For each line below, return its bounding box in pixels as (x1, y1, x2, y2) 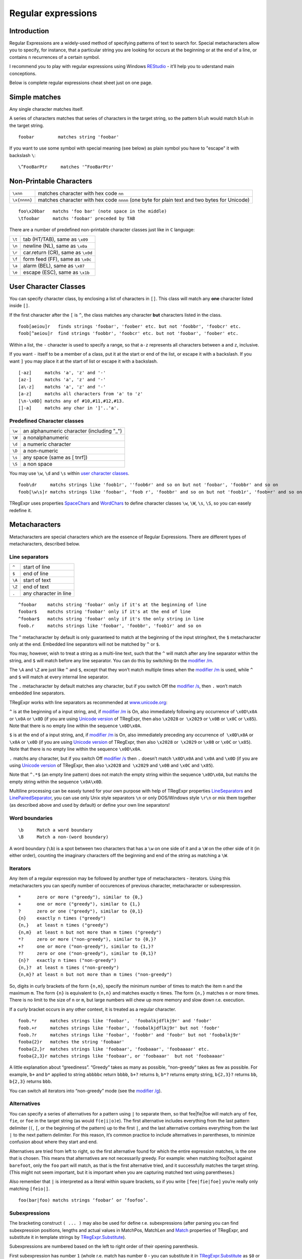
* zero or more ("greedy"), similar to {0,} (18, 894, 143, 900)
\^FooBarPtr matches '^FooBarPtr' (18, 164, 114, 170)
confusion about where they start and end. (9, 1139, 98, 1145)
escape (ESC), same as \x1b (23, 269, 90, 276)
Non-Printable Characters (9, 177, 93, 186)
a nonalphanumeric (23, 434, 69, 441)
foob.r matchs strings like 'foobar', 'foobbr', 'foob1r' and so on (18, 623, 201, 629)
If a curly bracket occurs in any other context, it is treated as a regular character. (9, 1006, 176, 1012)
